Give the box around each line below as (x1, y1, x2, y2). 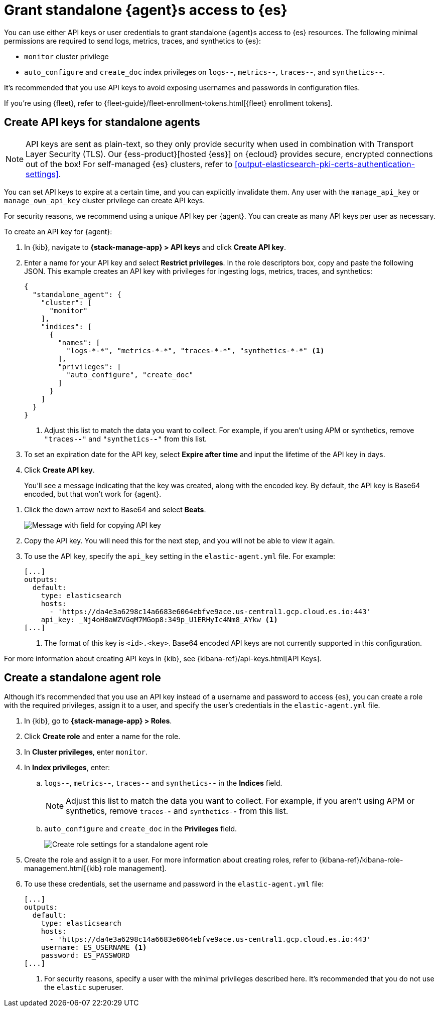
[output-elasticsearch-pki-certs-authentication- (234, 159, 415, 169)
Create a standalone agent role (4, 671, 161, 684)
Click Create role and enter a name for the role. (24, 732, 181, 741)
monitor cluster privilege (24, 52, 109, 61)
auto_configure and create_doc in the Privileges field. (44, 824, 237, 833)
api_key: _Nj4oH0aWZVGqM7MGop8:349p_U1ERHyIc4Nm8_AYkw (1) (41, 615, 278, 624)
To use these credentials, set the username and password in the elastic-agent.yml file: (24, 880, 324, 889)
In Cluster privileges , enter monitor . (24, 748, 148, 757)
